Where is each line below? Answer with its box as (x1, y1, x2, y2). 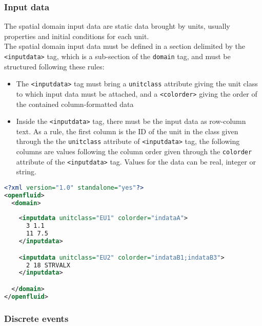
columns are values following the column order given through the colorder (16, 146, 252, 157)
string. (16, 166, 36, 177)
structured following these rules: (4, 61, 105, 71)
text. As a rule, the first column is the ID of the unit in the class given (16, 125, 238, 136)
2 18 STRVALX (26, 261, 70, 269)
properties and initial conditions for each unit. (4, 30, 149, 41)
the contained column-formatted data (16, 98, 134, 109)
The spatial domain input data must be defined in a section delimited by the (4, 41, 246, 51)
